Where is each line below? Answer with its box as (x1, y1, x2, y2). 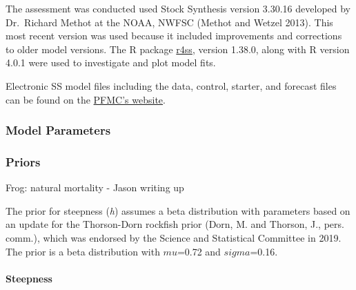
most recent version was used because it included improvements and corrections (6, 28, 342, 43)
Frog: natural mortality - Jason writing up (6, 180, 184, 195)
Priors (6, 153, 41, 170)
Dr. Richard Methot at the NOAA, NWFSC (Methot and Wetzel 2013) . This (6, 14, 333, 29)
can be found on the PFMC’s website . (6, 92, 166, 106)
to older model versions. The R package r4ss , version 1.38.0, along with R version (6, 41, 350, 56)
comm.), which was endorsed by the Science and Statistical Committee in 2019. (6, 231, 342, 244)
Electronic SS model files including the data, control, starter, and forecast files (6, 78, 337, 93)
